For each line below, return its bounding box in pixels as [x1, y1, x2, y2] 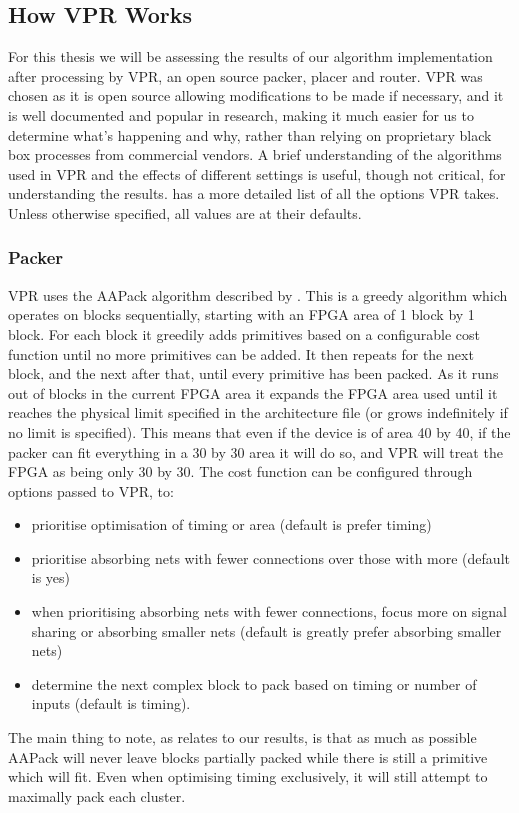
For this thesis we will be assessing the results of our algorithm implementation [8, 46, 493, 67]
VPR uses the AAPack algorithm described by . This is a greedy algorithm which [8, 284, 508, 305]
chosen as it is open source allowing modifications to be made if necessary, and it [8, 85, 504, 106]
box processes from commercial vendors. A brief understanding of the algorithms [8, 144, 502, 165]
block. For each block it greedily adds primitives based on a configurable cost [8, 323, 480, 344]
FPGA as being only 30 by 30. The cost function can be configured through [8, 461, 473, 482]
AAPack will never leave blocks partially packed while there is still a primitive [8, 746, 488, 767]
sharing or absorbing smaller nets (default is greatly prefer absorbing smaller [31, 620, 502, 641]
